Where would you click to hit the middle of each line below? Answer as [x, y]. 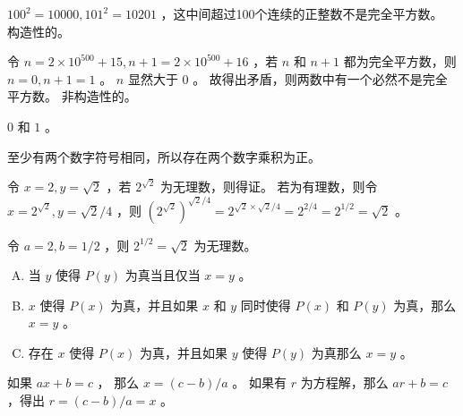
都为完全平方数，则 [400, 61]
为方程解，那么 [344, 382]
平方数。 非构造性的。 [72, 96]
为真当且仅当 [163, 275]
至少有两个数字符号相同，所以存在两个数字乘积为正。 [164, 156]
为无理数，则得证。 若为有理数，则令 [269, 187]
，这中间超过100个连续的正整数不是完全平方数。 [302, 13]
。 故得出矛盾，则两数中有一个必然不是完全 [320, 78]
